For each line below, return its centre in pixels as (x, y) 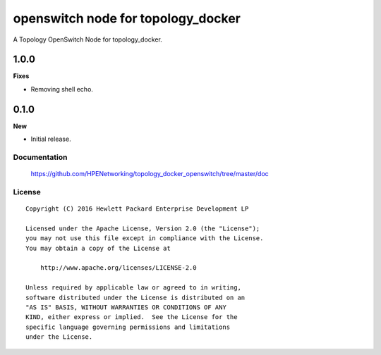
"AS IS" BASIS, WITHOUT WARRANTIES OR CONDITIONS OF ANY (126, 307)
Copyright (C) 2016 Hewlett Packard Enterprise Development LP (137, 209)
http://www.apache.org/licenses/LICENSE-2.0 (118, 268)
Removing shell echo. (62, 89)
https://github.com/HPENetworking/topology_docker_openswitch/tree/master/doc (150, 174)
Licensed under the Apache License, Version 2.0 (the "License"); (143, 228)
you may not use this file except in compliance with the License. (145, 238)
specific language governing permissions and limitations (128, 327)
